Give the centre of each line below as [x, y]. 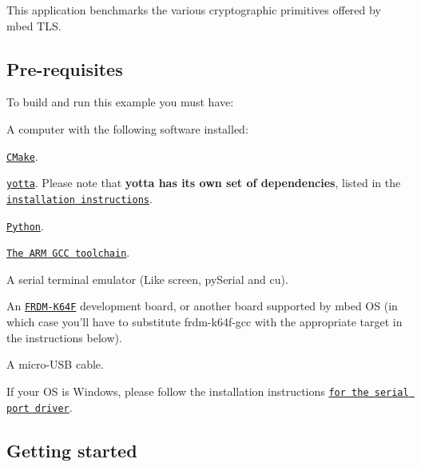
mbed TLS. [34, 25]
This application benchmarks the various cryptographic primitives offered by [194, 10]
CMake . [22, 156]
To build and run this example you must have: [120, 102]
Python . [25, 225]
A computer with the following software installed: [127, 128]
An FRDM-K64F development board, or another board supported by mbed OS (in [202, 306]
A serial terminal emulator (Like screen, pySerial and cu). [147, 279]
